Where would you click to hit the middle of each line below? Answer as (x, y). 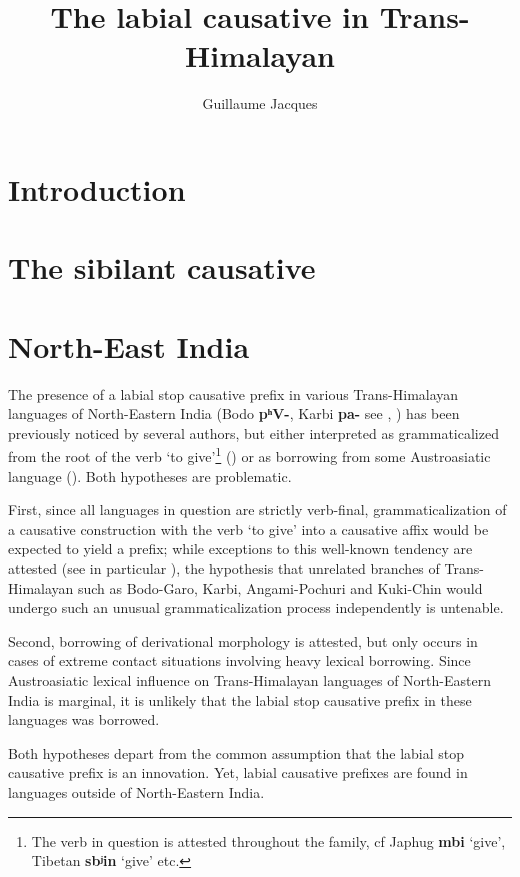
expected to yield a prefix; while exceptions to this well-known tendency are (240, 548)
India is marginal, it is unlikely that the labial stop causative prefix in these (240, 699)
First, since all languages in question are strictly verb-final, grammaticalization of (257, 509)
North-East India (129, 345)
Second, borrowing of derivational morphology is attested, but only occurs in (243, 640)
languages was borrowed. (84, 719)
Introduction (97, 188)
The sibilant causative (162, 267)
